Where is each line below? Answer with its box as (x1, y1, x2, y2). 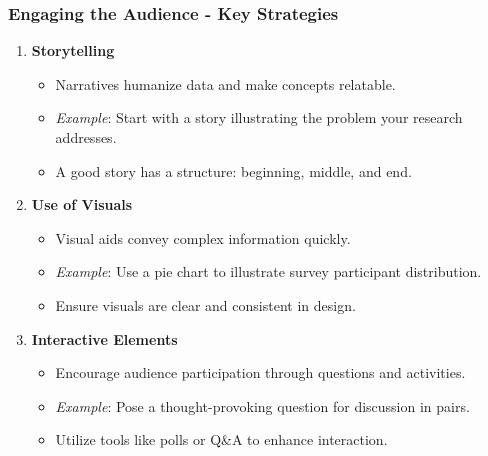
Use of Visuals (31, 194, 133, 215)
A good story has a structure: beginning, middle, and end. (55, 160, 412, 181)
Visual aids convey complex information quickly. (55, 227, 351, 248)
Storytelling (31, 40, 115, 61)
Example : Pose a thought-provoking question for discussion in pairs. (55, 395, 470, 416)
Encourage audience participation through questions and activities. (55, 362, 466, 383)
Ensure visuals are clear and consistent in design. (55, 294, 356, 315)
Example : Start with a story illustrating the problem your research (55, 107, 463, 128)
